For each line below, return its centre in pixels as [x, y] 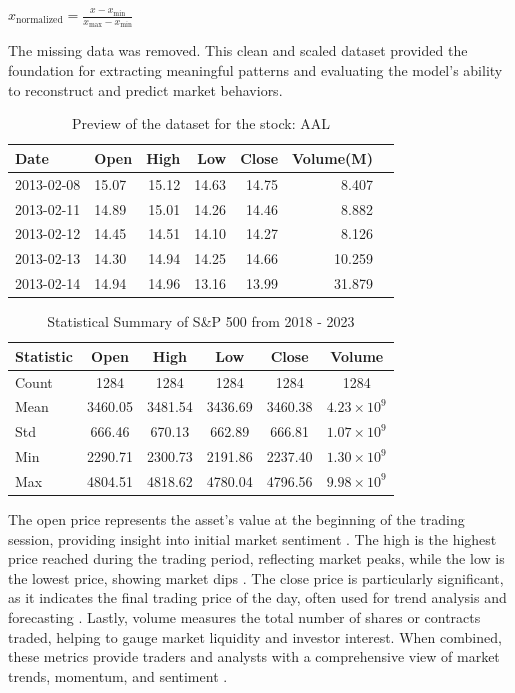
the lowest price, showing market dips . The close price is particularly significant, [256, 577]
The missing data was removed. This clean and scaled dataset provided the [238, 50]
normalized [39, 20]
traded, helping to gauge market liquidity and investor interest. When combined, [255, 636]
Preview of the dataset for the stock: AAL [200, 123]
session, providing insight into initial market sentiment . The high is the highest [252, 538]
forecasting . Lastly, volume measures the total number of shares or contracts [244, 617]
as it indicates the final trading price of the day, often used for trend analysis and [257, 597]
